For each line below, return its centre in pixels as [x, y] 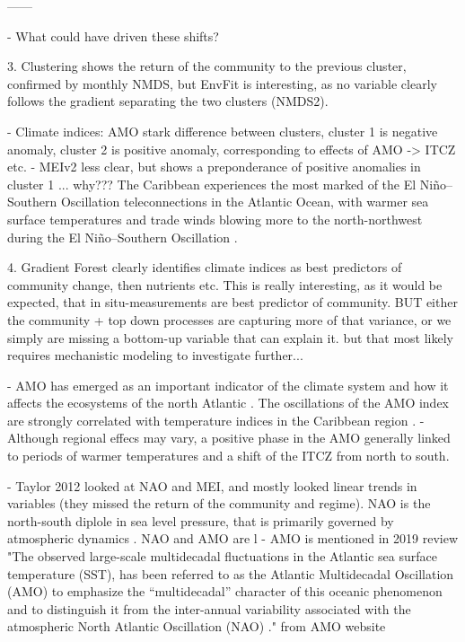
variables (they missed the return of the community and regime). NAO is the [219, 503]
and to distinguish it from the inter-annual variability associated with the [209, 608]
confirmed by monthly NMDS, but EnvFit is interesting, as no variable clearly [222, 83]
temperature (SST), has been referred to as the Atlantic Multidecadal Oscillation [231, 573]
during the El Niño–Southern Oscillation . [123, 237]
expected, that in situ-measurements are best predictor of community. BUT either [232, 302]
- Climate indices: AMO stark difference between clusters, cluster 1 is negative [223, 131]
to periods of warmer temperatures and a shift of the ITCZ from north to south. [228, 456]
